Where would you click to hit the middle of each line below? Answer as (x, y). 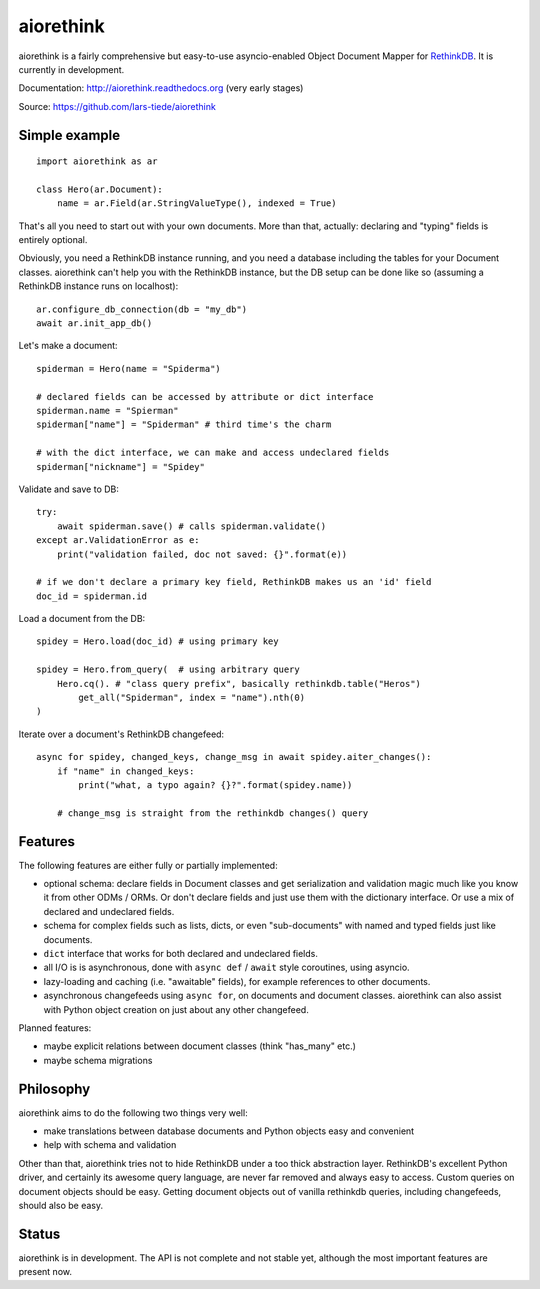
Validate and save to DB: (69, 489)
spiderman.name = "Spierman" (107, 410)
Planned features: (55, 1027)
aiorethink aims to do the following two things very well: (133, 1112)
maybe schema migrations (98, 1060)
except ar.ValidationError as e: (118, 540)
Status (39, 1233)
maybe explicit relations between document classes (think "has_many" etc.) (200, 1046)
